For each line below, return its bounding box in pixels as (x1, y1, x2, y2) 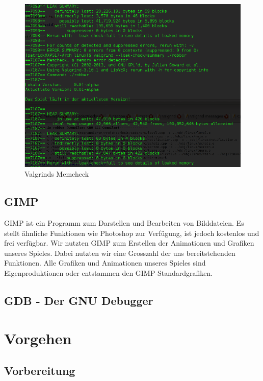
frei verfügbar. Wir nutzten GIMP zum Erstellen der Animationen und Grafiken (4, 237, 254, 248)
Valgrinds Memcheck (24, 169, 89, 179)
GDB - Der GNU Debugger (4, 293, 153, 308)
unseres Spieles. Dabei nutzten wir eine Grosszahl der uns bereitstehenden (4, 247, 235, 258)
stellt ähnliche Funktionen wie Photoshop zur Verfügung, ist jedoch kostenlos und (4, 227, 259, 238)
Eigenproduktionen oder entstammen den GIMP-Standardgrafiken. (4, 268, 213, 278)
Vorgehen (4, 327, 72, 348)
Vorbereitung (4, 363, 75, 378)
